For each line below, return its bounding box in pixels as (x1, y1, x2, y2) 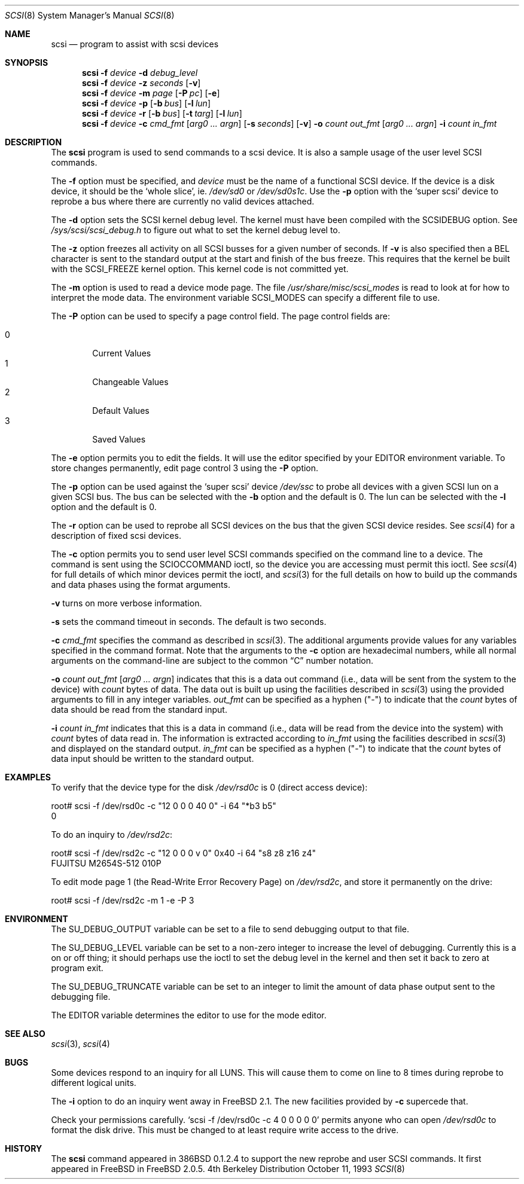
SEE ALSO (5, 1029, 45, 1039)
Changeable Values (92, 377, 169, 387)
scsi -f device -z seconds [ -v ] (82, 78, 201, 88)
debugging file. (51, 991, 111, 1002)
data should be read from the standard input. (51, 704, 227, 715)
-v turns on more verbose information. (51, 598, 202, 608)
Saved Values (92, 434, 146, 444)
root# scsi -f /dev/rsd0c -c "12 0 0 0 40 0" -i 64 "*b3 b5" (51, 801, 276, 811)
